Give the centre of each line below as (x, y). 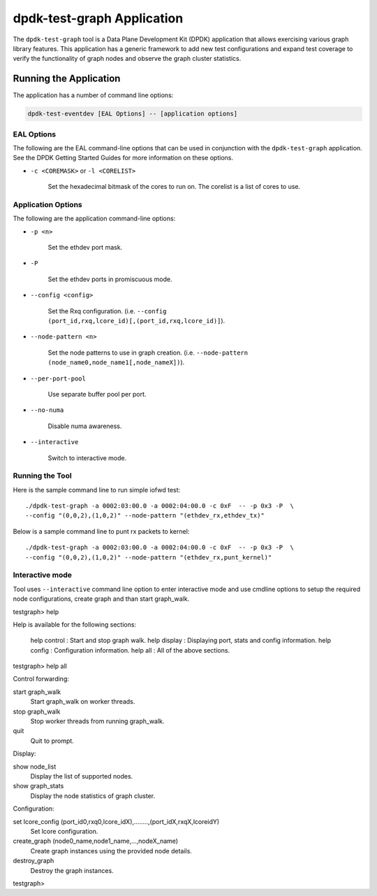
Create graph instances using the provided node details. (111, 851)
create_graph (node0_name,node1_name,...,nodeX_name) (95, 841)
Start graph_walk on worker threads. (83, 702)
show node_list (35, 767)
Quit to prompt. (52, 741)
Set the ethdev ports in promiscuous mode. (110, 279)
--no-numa (47, 410)
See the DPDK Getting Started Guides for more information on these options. (123, 158)
